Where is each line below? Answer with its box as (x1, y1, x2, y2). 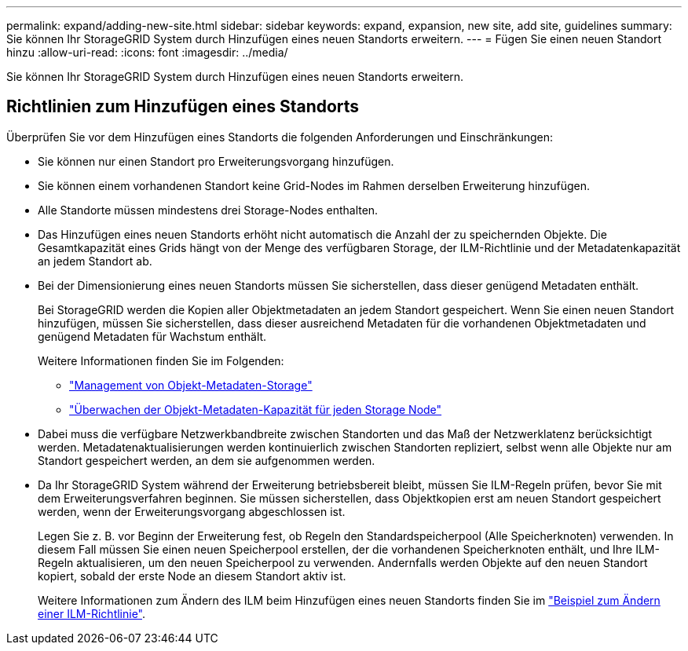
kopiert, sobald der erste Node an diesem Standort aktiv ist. (38, 569, 346, 583)
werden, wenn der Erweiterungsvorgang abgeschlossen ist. (38, 504, 346, 518)
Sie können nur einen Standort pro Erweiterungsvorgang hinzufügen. (38, 154, 394, 168)
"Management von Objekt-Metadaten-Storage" (69, 378, 313, 392)
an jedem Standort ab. (38, 254, 152, 268)
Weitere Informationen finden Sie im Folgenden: (38, 353, 284, 368)
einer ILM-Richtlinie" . (38, 606, 146, 620)
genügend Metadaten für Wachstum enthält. (38, 329, 267, 343)
